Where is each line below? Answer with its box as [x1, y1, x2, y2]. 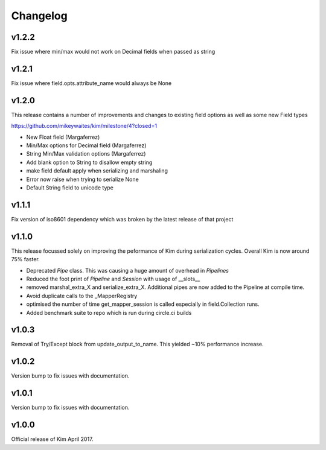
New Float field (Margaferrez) [26, 133, 100, 141]
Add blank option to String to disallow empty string [26, 159, 153, 166]
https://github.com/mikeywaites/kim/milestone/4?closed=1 [11, 122, 157, 130]
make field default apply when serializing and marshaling [26, 167, 168, 174]
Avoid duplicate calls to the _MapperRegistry [26, 292, 138, 299]
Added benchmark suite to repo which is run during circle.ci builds [26, 309, 192, 316]
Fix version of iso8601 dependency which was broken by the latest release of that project [11, 215, 234, 223]
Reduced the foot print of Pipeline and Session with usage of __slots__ [26, 275, 200, 282]
